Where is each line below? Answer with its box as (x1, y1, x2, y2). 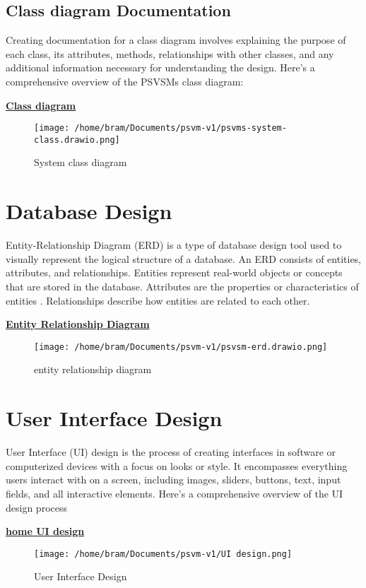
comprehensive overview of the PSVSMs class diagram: (6, 73, 244, 88)
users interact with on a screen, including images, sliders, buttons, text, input (6, 472, 341, 487)
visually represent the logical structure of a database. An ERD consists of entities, (6, 251, 362, 266)
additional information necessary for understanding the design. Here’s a (6, 60, 315, 75)
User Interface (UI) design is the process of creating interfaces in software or (6, 445, 336, 459)
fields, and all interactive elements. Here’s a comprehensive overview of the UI (6, 486, 343, 500)
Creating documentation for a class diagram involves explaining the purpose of (6, 33, 346, 47)
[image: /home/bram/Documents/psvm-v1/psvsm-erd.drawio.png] (34, 341, 328, 352)
